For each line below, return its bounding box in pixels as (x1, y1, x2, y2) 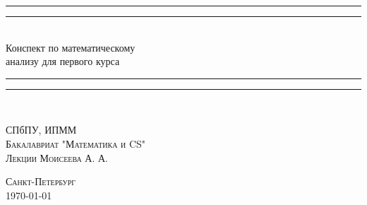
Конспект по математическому (6, 40, 136, 54)
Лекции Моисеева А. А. (6, 150, 108, 165)
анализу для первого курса (6, 54, 120, 69)
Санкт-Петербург (6, 174, 76, 189)
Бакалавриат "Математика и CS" (6, 136, 146, 151)
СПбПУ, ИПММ (6, 122, 77, 137)
